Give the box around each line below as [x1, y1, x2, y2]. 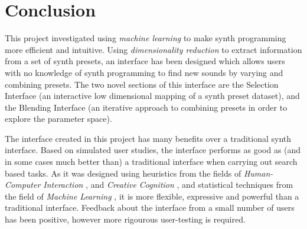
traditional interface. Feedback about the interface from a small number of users [5, 201, 295, 214]
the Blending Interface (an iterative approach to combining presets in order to [5, 101, 288, 113]
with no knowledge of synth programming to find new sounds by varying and [5, 66, 283, 78]
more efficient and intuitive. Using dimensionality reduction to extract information [5, 43, 302, 55]
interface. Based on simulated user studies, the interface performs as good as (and [5, 144, 301, 156]
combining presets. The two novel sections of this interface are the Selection [5, 78, 279, 90]
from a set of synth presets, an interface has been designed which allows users [5, 55, 285, 67]
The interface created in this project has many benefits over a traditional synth [5, 132, 292, 144]
